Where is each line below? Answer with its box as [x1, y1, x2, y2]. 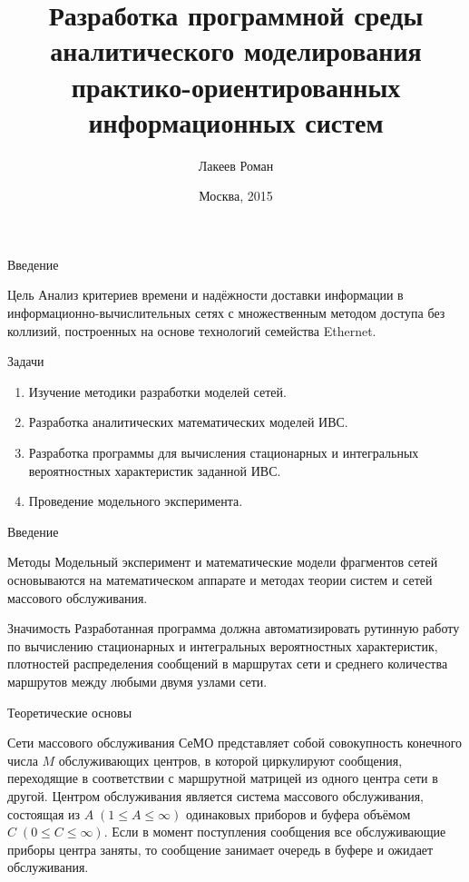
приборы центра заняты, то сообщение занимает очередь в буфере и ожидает [7, 839, 434, 858]
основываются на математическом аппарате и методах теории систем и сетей [7, 570, 433, 589]
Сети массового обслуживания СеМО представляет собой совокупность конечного [7, 733, 463, 752]
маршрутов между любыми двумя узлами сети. [7, 671, 268, 690]
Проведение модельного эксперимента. [28, 491, 243, 510]
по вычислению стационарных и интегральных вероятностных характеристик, [7, 636, 438, 655]
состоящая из [7, 804, 81, 823]
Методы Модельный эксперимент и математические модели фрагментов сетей [7, 552, 438, 571]
